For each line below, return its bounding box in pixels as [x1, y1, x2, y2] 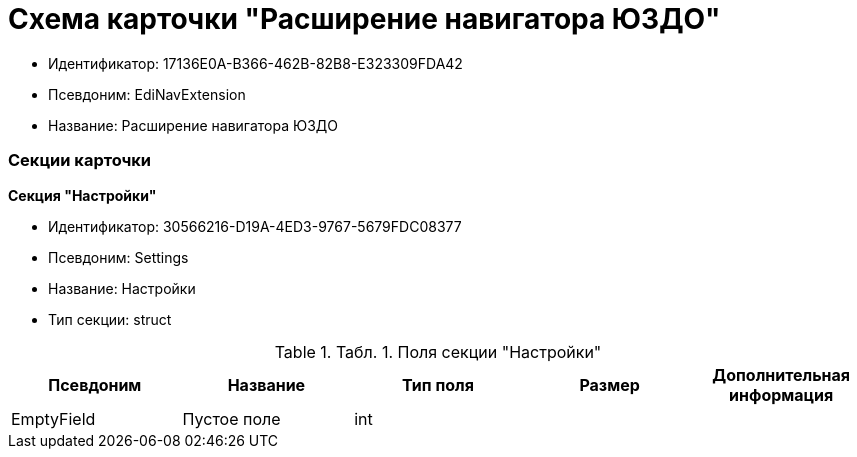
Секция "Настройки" [8, 186, 157, 204]
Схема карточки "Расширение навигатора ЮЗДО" [8, 2, 721, 36]
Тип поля [402, 374, 474, 395]
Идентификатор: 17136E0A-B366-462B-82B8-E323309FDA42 [48, 54, 463, 72]
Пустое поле [182, 408, 281, 429]
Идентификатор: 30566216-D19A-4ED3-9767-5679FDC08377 [48, 217, 462, 235]
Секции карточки [8, 150, 152, 171]
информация [729, 384, 834, 405]
